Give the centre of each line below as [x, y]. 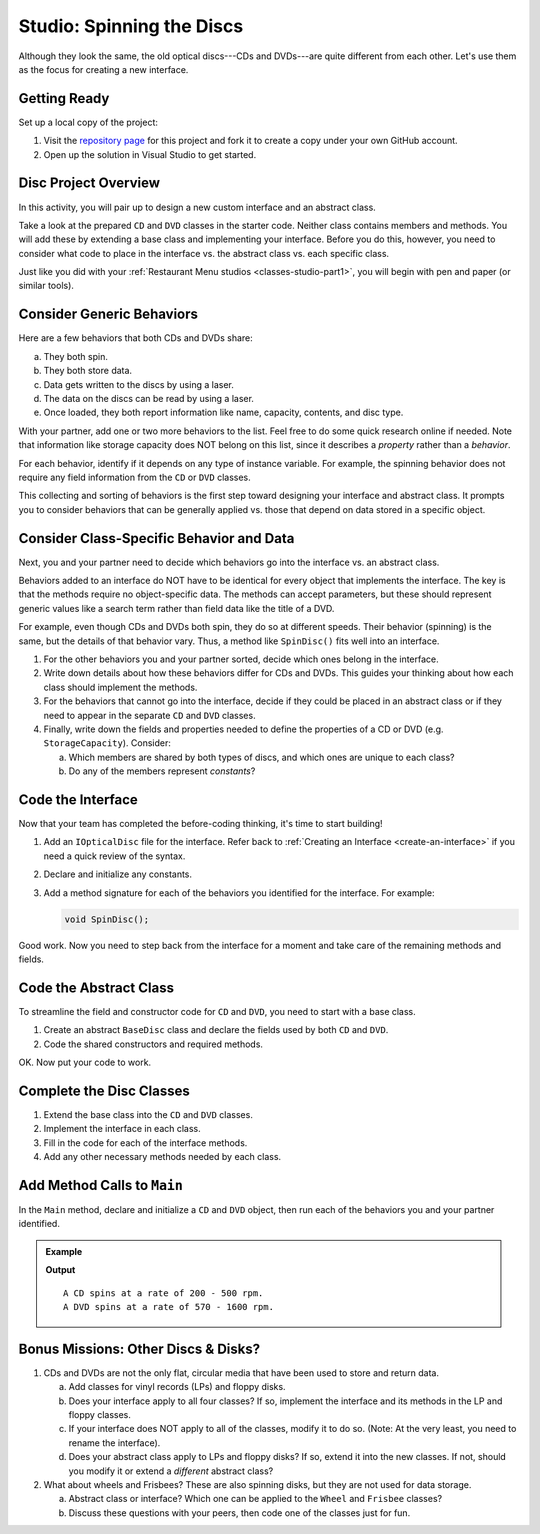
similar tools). [46, 286]
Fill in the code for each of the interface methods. [145, 1142]
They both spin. [76, 356]
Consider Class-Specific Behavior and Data [156, 538]
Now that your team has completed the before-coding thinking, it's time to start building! [201, 823]
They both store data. [88, 371]
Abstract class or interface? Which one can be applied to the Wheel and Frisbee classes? [255, 1499]
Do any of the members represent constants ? [162, 771]
